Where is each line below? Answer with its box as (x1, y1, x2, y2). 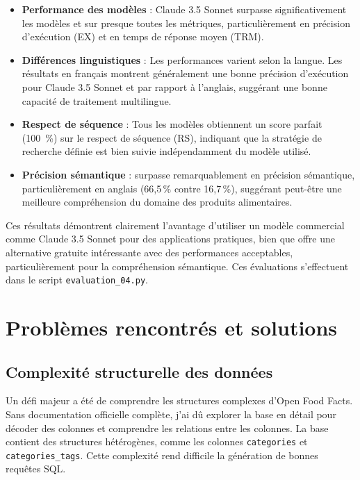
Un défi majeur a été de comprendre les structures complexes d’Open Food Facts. (6, 393, 353, 408)
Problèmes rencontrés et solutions (6, 313, 338, 341)
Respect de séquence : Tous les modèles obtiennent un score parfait (22, 117, 322, 131)
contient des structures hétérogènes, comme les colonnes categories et (6, 434, 308, 449)
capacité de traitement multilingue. (22, 93, 172, 108)
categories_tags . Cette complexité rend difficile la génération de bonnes (6, 447, 318, 462)
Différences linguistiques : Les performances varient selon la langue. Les (22, 52, 343, 67)
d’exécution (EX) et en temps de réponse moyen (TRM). (22, 29, 264, 44)
